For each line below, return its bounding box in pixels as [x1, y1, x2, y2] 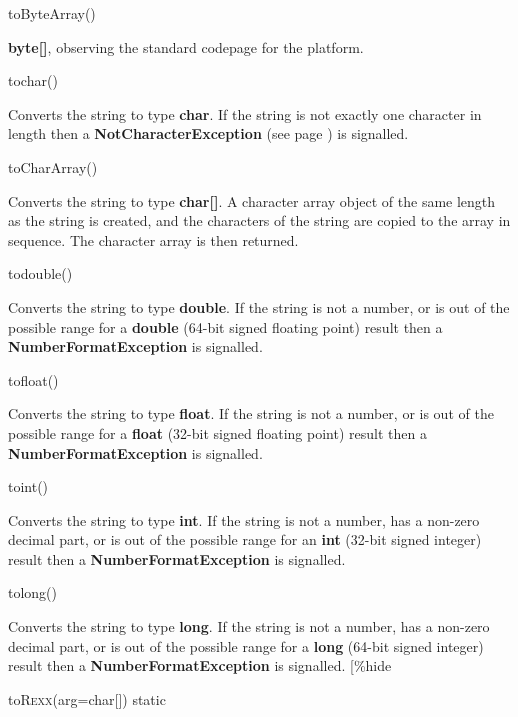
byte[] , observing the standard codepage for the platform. [8, 36, 364, 57]
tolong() [8, 582, 58, 603]
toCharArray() [8, 156, 98, 177]
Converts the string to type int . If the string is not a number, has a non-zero [8, 509, 480, 530]
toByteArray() [8, 3, 96, 23]
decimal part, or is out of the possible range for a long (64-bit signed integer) [8, 635, 484, 656]
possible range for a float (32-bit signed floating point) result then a [8, 422, 427, 443]
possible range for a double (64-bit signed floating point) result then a [8, 316, 443, 337]
